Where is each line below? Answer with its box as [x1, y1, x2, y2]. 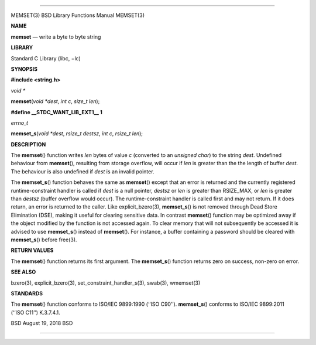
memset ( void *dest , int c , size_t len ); [11, 98, 100, 105]
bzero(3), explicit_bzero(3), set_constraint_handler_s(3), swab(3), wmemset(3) [11, 279, 201, 286]
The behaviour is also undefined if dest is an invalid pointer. [11, 168, 154, 175]
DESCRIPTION [11, 141, 46, 148]
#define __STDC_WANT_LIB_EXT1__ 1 [11, 108, 102, 115]
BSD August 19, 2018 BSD [11, 320, 73, 327]
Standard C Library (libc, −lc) [11, 54, 81, 62]
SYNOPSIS [11, 65, 38, 73]
